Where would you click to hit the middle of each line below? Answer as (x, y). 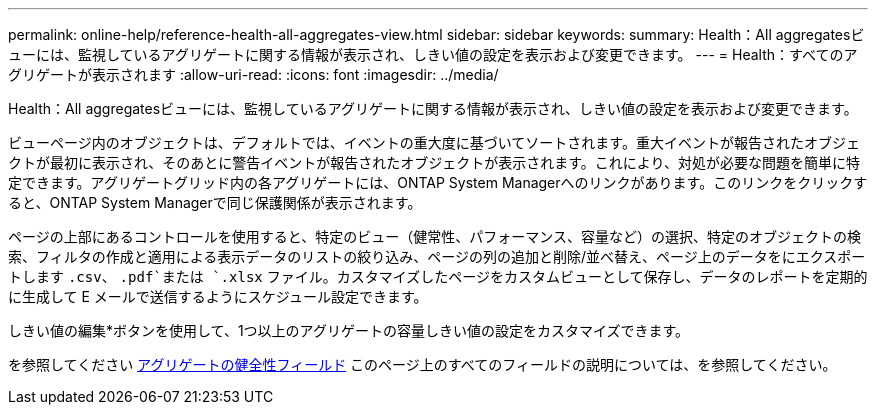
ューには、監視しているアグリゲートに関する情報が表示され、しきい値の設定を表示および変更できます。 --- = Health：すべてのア (433, 54)
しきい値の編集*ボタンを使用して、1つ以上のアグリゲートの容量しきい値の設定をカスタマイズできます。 (349, 330)
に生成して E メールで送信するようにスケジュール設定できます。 (218, 296)
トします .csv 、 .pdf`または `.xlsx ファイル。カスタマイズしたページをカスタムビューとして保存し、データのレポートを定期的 (438, 276)
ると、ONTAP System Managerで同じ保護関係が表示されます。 (215, 202)
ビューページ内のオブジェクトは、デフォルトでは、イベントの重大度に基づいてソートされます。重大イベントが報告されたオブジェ (434, 142)
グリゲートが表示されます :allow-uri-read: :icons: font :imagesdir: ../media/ (253, 74)
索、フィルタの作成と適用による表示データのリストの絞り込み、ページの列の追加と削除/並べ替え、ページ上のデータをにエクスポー (437, 256)
